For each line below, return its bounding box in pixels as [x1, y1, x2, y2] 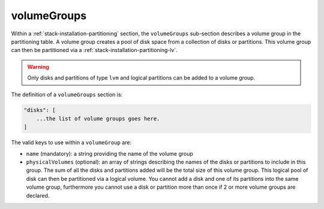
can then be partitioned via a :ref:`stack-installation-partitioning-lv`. [11, 47, 178, 54]
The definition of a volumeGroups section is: [11, 90, 123, 98]
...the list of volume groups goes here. [36, 115, 160, 122]
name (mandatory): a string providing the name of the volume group [26, 150, 193, 157]
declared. [26, 192, 50, 199]
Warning [27, 63, 49, 70]
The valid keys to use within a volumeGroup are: [11, 139, 132, 146]
